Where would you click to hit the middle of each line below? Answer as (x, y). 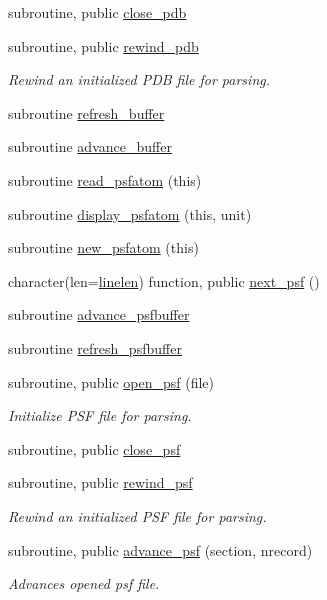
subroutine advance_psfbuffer (99, 314)
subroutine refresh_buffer (86, 112)
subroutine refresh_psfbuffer (95, 347)
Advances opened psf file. (84, 583)
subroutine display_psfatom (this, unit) (130, 213)
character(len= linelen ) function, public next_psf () (164, 280)
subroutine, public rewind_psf (100, 482)
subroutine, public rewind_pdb (103, 45)
